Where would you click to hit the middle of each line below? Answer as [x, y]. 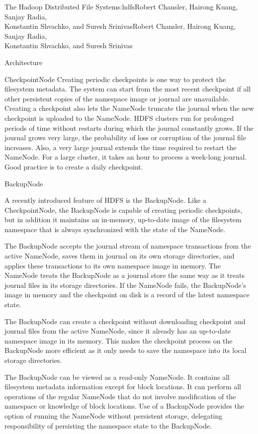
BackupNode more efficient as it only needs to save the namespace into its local [126, 350]
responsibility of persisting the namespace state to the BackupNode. [108, 425]
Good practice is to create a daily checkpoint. [74, 166]
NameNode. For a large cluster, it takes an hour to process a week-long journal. [126, 157]
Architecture [24, 62]
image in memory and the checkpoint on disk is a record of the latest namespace [127, 295]
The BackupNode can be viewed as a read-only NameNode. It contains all [117, 377]
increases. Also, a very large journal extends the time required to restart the [121, 147]
